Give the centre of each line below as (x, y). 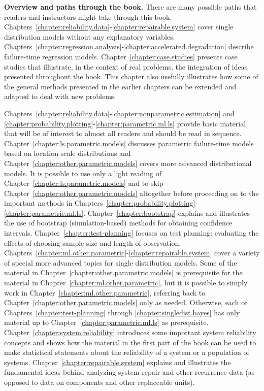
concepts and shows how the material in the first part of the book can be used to (130, 342)
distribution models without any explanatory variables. (90, 36)
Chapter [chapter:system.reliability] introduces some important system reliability (130, 332)
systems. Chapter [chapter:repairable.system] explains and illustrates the (118, 362)
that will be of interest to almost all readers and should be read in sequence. (123, 133)
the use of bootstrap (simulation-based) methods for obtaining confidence (118, 223)
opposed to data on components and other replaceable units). (100, 382)
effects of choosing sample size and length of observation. (93, 242)
